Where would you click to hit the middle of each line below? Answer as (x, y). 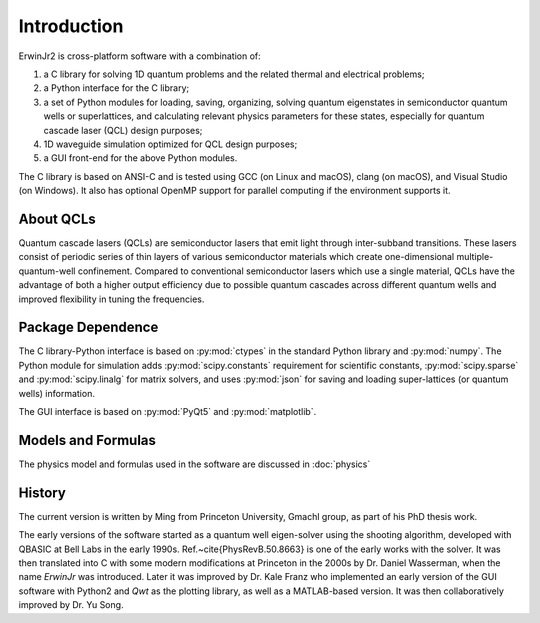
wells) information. (56, 393)
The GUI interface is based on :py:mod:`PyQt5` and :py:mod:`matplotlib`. (167, 411)
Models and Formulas (87, 440)
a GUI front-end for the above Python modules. (140, 158)
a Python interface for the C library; (116, 88)
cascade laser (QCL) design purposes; (123, 130)
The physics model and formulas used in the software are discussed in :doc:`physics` (194, 464)
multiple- (475, 257)
